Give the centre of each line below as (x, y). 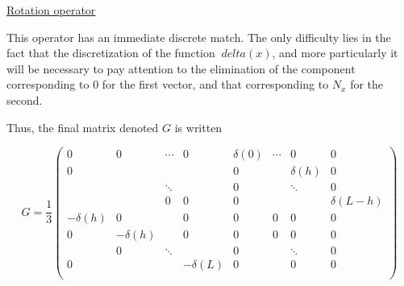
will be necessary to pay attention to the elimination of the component (181, 68)
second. (25, 99)
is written (198, 127)
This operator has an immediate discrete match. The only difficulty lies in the (199, 37)
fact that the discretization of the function (111, 53)
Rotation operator (51, 10)
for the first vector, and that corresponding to (215, 84)
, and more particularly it (335, 53)
